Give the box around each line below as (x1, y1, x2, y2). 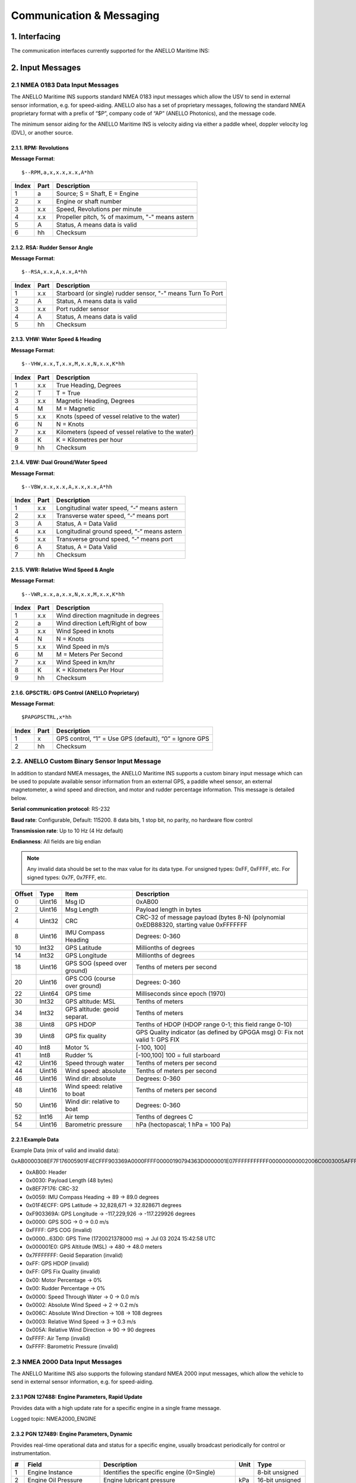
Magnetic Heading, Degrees (56, 396, 135, 405)
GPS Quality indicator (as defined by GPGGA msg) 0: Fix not (135, 1028, 304, 1036)
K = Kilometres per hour (56, 435, 123, 444)
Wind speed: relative (65, 1082, 123, 1090)
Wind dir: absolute (65, 1074, 116, 1083)
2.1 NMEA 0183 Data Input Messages (11, 81, 119, 89)
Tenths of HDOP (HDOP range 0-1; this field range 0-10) (135, 1020, 292, 1029)
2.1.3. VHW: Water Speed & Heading (11, 336, 101, 343)
